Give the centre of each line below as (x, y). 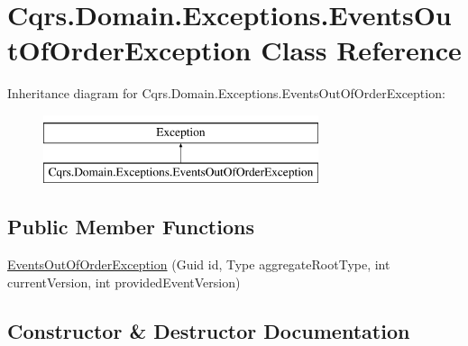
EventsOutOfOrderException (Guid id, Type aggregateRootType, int (199, 264)
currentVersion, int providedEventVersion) (124, 282)
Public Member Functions (131, 227)
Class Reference (361, 50)
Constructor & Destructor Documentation (209, 330)
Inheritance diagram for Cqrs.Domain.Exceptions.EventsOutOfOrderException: (226, 93)
